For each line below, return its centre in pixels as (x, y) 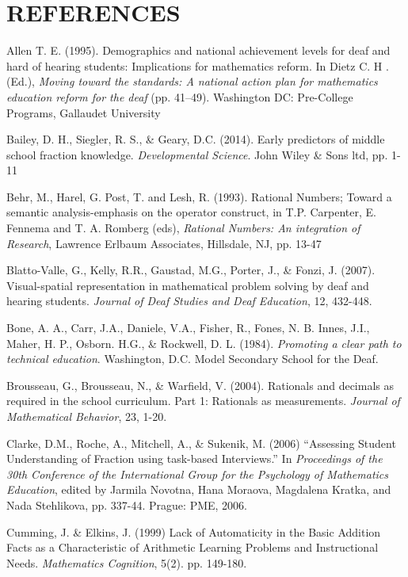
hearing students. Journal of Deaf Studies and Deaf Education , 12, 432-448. (189, 301)
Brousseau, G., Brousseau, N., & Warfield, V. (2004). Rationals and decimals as (200, 385)
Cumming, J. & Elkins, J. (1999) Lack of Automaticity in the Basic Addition (194, 531)
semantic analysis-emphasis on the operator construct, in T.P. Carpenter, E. (191, 212)
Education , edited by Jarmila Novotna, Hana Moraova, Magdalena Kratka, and (199, 489)
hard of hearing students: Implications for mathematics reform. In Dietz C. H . (198, 65)
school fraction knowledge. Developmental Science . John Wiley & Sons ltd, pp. (197, 154)
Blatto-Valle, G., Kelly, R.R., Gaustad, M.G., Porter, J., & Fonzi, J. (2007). (191, 270)
